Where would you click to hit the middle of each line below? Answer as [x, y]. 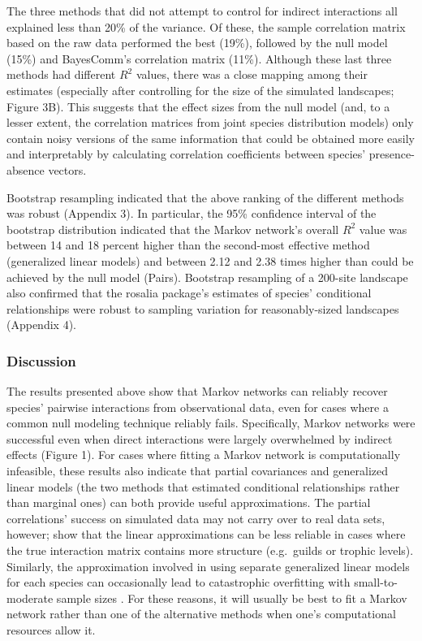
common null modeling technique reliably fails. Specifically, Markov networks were [211, 423]
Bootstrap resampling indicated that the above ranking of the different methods [205, 197]
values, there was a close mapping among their [252, 74]
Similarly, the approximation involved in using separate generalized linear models [208, 566]
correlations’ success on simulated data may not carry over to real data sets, [196, 518]
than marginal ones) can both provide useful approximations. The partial [189, 502]
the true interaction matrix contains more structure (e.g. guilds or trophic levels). [210, 550]
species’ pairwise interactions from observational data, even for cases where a [198, 407]
